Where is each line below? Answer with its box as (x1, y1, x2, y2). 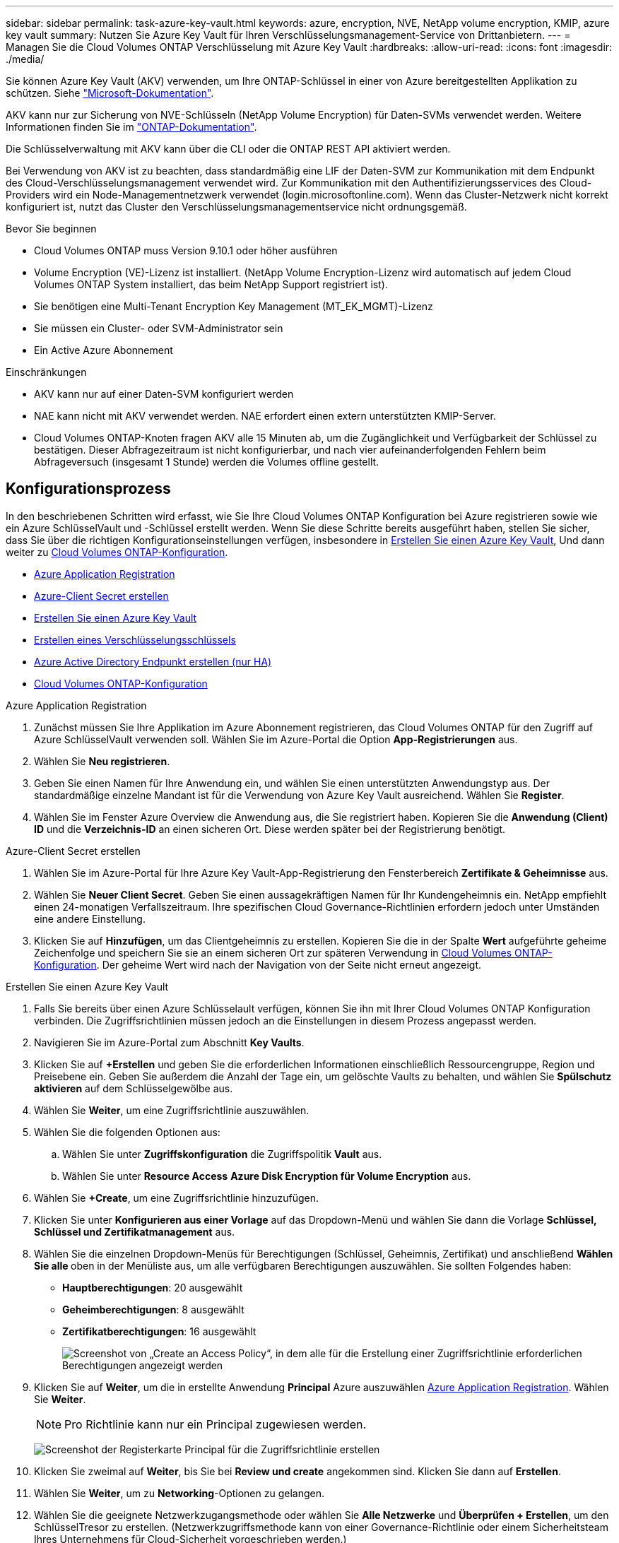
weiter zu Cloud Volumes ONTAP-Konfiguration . (6, 545, 228, 558)
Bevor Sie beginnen (6, 223, 97, 235)
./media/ (6, 53, 45, 65)
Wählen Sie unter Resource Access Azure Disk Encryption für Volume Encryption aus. (62, 1169, 471, 1182)
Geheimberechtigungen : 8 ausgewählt (62, 1303, 244, 1316)
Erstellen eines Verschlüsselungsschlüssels (34, 633, 236, 646)
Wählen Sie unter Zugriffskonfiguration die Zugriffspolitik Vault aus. (62, 1147, 382, 1160)
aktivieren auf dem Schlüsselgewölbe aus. (34, 1082, 233, 1094)
